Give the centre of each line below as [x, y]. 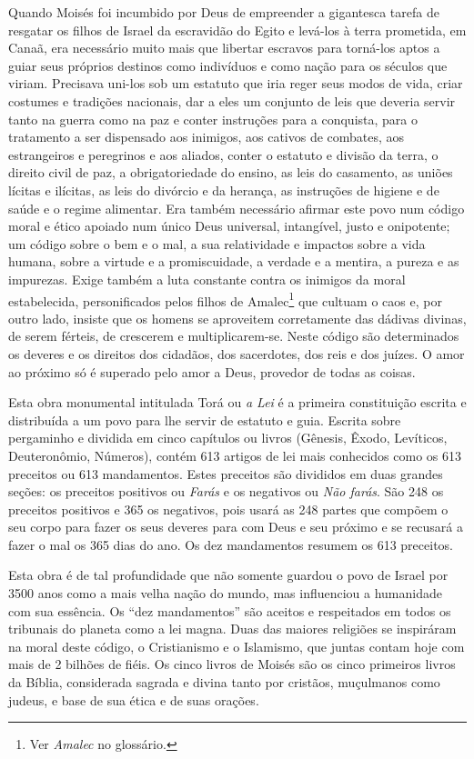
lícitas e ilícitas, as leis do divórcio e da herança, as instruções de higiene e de [224, 190]
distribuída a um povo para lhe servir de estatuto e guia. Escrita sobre [205, 419]
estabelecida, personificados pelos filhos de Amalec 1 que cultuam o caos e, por [225, 299]
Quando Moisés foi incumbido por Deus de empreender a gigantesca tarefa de [224, 12]
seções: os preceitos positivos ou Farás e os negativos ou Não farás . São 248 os [226, 491]
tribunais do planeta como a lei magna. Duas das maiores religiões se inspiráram [232, 629]
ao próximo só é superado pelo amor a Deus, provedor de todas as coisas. [212, 371]
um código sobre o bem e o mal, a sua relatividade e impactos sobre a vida [217, 243]
